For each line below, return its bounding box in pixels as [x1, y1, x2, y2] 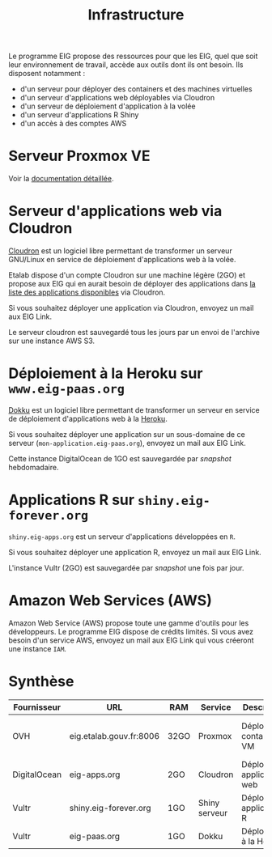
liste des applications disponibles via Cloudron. [8, 287, 166, 297]
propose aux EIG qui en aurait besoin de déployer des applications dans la [8, 279, 257, 289]
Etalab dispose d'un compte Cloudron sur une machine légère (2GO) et [8, 270, 245, 280]
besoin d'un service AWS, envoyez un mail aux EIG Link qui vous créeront [8, 635, 254, 645]
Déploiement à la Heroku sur [8, 364, 203, 383]
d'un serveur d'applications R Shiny [19, 110, 139, 120]
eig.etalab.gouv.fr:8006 [69, 730, 160, 741]
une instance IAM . [8, 643, 67, 653]
